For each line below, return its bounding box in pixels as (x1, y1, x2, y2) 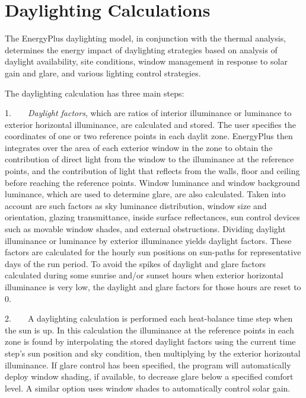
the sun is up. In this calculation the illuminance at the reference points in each (5, 323, 294, 336)
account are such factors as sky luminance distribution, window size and (5, 199, 267, 211)
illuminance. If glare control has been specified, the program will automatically (5, 358, 291, 371)
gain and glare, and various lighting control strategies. (5, 66, 201, 79)
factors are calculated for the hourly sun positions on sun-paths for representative (5, 246, 301, 258)
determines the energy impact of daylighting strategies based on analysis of (5, 43, 278, 56)
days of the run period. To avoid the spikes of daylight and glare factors (5, 257, 266, 269)
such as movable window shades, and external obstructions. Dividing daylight (5, 223, 286, 235)
